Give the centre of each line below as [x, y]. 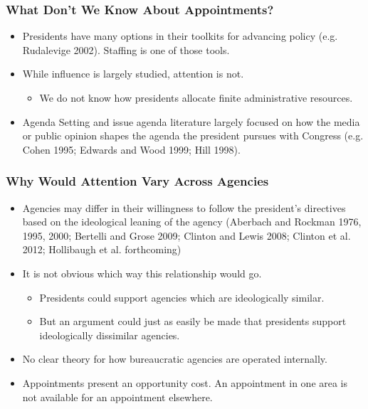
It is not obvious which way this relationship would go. [142, 273]
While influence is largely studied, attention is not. [133, 74]
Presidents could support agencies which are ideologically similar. [182, 297]
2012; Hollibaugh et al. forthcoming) [102, 249]
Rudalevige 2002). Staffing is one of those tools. [126, 49]
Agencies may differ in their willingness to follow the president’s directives [184, 207]
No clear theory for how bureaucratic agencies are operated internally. [175, 359]
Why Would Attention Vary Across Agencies [137, 181]
